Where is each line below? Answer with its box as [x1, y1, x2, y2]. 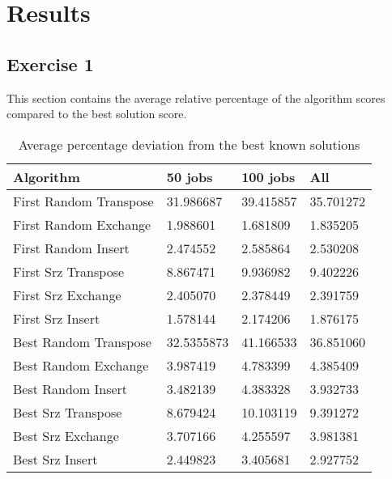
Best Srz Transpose [13, 402, 122, 422]
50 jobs [166, 167, 213, 186]
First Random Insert [13, 238, 130, 257]
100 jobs [241, 167, 296, 186]
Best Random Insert [13, 379, 128, 398]
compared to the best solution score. [6, 105, 187, 122]
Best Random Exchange [13, 355, 149, 375]
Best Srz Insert [13, 449, 98, 468]
